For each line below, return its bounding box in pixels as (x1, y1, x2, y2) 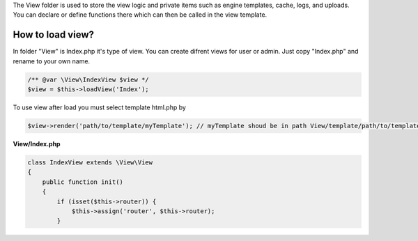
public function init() (42, 178, 123, 186)
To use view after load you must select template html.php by (13, 103, 186, 111)
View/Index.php (13, 140, 61, 148)
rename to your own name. (13, 56, 91, 65)
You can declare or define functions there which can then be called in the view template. (13, 10, 268, 19)
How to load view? (13, 29, 94, 41)
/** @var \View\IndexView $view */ (27, 75, 149, 84)
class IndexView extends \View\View (27, 159, 153, 166)
